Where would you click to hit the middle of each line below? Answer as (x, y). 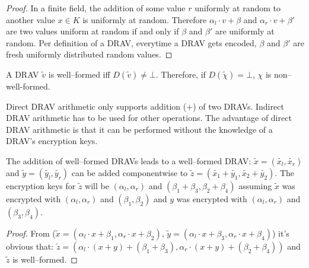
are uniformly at (245, 31)
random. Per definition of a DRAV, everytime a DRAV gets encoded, (131, 42)
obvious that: (30, 246)
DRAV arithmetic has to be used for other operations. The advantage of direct (149, 118)
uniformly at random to (238, 8)
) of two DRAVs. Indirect (238, 106)
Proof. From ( (31, 233)
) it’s (281, 233)
